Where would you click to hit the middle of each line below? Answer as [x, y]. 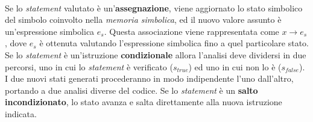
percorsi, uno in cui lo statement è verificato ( [89, 66]
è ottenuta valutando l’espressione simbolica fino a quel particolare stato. [174, 43]
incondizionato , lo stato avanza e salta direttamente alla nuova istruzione [144, 102]
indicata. [21, 113]
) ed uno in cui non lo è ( [235, 66]
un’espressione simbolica [50, 31]
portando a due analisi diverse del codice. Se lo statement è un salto [131, 90]
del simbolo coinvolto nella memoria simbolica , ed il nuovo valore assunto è [143, 20]
